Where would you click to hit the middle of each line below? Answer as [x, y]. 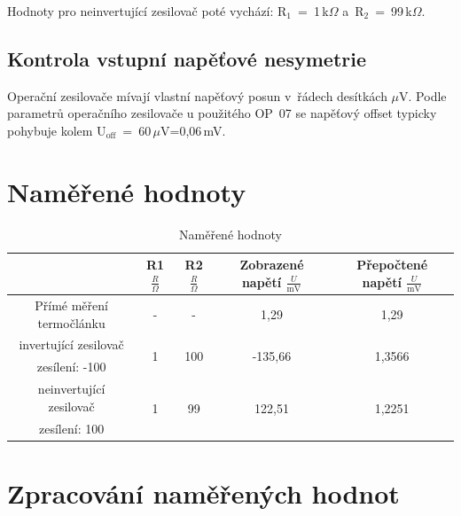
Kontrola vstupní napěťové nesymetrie [187, 58]
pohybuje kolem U [57, 130]
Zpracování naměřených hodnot [203, 493]
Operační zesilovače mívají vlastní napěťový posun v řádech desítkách [197, 95]
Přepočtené [392, 265]
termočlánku [71, 322]
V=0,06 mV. [193, 130]
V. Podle [423, 95]
